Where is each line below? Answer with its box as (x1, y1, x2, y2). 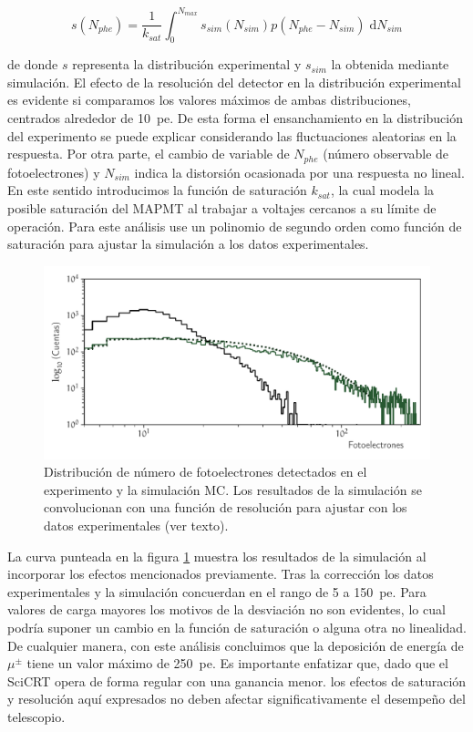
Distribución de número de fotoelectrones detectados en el (44, 462, 367, 481)
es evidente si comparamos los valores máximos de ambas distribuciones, (7, 90, 411, 109)
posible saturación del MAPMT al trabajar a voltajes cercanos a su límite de (7, 198, 437, 217)
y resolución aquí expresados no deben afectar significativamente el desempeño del (7, 689, 466, 708)
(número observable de (323, 144, 449, 163)
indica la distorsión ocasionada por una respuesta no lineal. (134, 162, 465, 181)
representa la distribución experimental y (72, 55, 302, 74)
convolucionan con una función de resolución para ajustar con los (44, 498, 407, 517)
